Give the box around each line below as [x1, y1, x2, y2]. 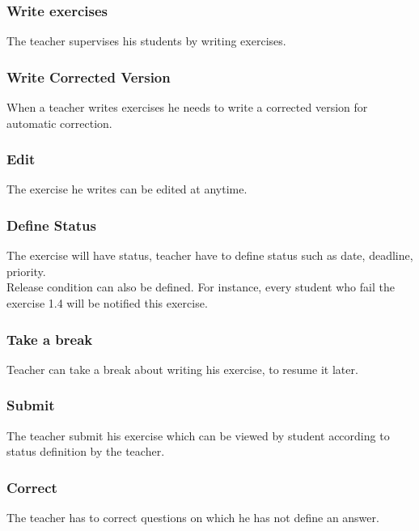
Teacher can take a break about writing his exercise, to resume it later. [6, 360, 358, 377]
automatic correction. [6, 114, 112, 131]
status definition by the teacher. [6, 443, 165, 460]
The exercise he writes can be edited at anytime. [6, 181, 248, 198]
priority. [6, 262, 46, 279]
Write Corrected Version [6, 66, 171, 87]
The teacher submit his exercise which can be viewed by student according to [6, 427, 390, 444]
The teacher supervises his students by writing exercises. [6, 32, 286, 49]
